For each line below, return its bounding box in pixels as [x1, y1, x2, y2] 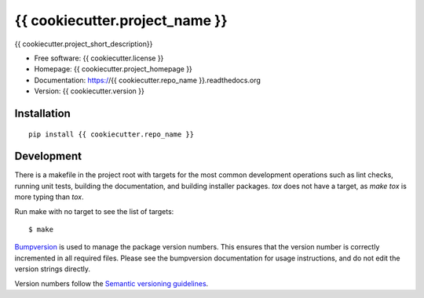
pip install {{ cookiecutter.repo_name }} [28, 129, 195, 139]
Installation [14, 107, 71, 120]
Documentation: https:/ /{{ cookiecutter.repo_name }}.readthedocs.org [34, 75, 261, 85]
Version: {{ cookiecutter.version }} [34, 86, 144, 96]
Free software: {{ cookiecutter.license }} [34, 53, 164, 63]
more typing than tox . [14, 192, 84, 202]
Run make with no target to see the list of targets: [14, 206, 174, 216]
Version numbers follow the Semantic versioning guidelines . [14, 278, 209, 288]
